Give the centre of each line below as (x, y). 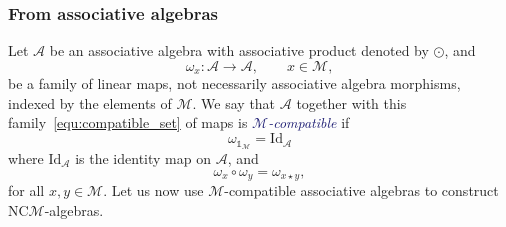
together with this (351, 102)
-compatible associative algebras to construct (361, 189)
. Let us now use (153, 189)
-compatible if (309, 122)
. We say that (234, 102)
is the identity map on (143, 157)
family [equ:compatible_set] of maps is (128, 122)
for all (26, 189)
